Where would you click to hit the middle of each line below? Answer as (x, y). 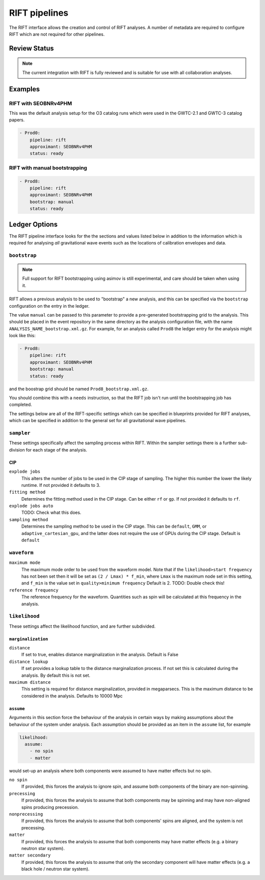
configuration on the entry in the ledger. (49, 306)
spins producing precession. (50, 807)
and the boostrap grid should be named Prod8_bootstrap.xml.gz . (79, 389)
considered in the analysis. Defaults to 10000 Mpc (72, 696)
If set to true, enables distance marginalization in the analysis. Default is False (100, 655)
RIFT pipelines (39, 13)
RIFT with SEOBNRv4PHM (40, 103)
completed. (20, 404)
